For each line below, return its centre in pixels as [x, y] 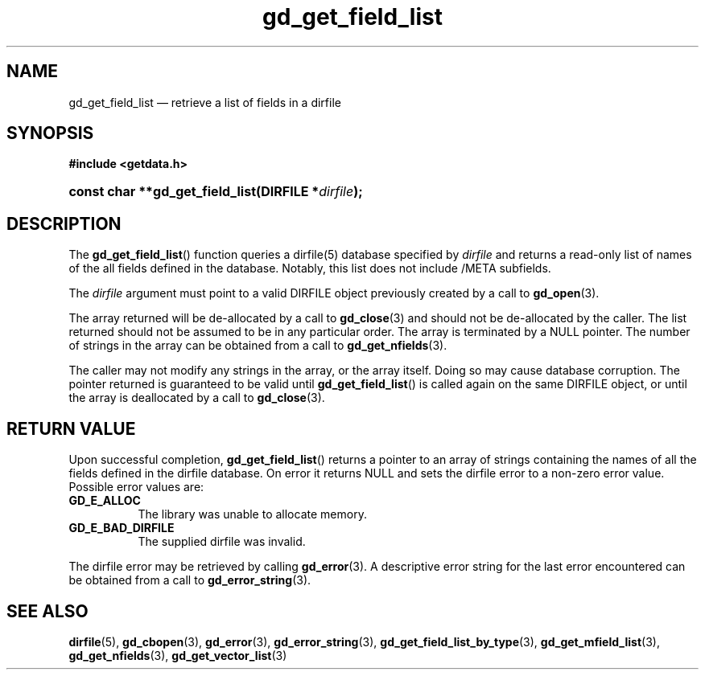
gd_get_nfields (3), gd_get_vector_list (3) [178, 655]
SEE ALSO [47, 611]
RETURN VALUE [71, 428]
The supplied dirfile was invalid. [222, 542]
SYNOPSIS [50, 133]
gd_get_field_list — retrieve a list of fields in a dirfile [205, 102]
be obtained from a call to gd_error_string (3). [190, 580]
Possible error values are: [136, 487]
